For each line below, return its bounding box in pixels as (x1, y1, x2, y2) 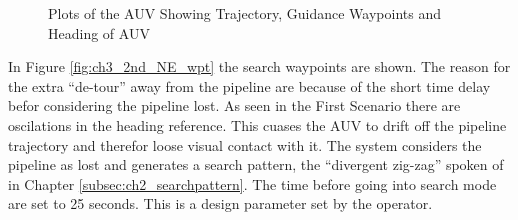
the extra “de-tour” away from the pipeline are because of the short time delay (8, 75, 491, 96)
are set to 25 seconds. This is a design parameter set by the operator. (8, 193, 433, 214)
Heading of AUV (48, 22, 150, 43)
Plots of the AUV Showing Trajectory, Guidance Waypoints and (48, 3, 441, 23)
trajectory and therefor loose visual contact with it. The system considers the (8, 134, 482, 155)
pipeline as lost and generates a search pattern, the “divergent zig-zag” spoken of (8, 154, 504, 175)
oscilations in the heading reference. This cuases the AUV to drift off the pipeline (8, 114, 507, 135)
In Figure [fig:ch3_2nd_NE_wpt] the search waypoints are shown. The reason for (8, 56, 511, 77)
